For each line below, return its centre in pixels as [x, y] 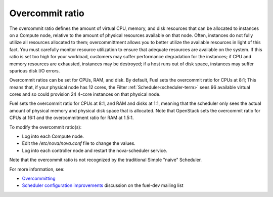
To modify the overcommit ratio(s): [45, 127]
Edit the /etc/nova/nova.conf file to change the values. [79, 143]
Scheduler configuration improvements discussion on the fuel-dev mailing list [103, 185]
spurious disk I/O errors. [35, 70]
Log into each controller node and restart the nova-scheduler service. [95, 150]
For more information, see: [37, 169]
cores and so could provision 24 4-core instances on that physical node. [85, 94]
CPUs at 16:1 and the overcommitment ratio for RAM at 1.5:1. [72, 118]
